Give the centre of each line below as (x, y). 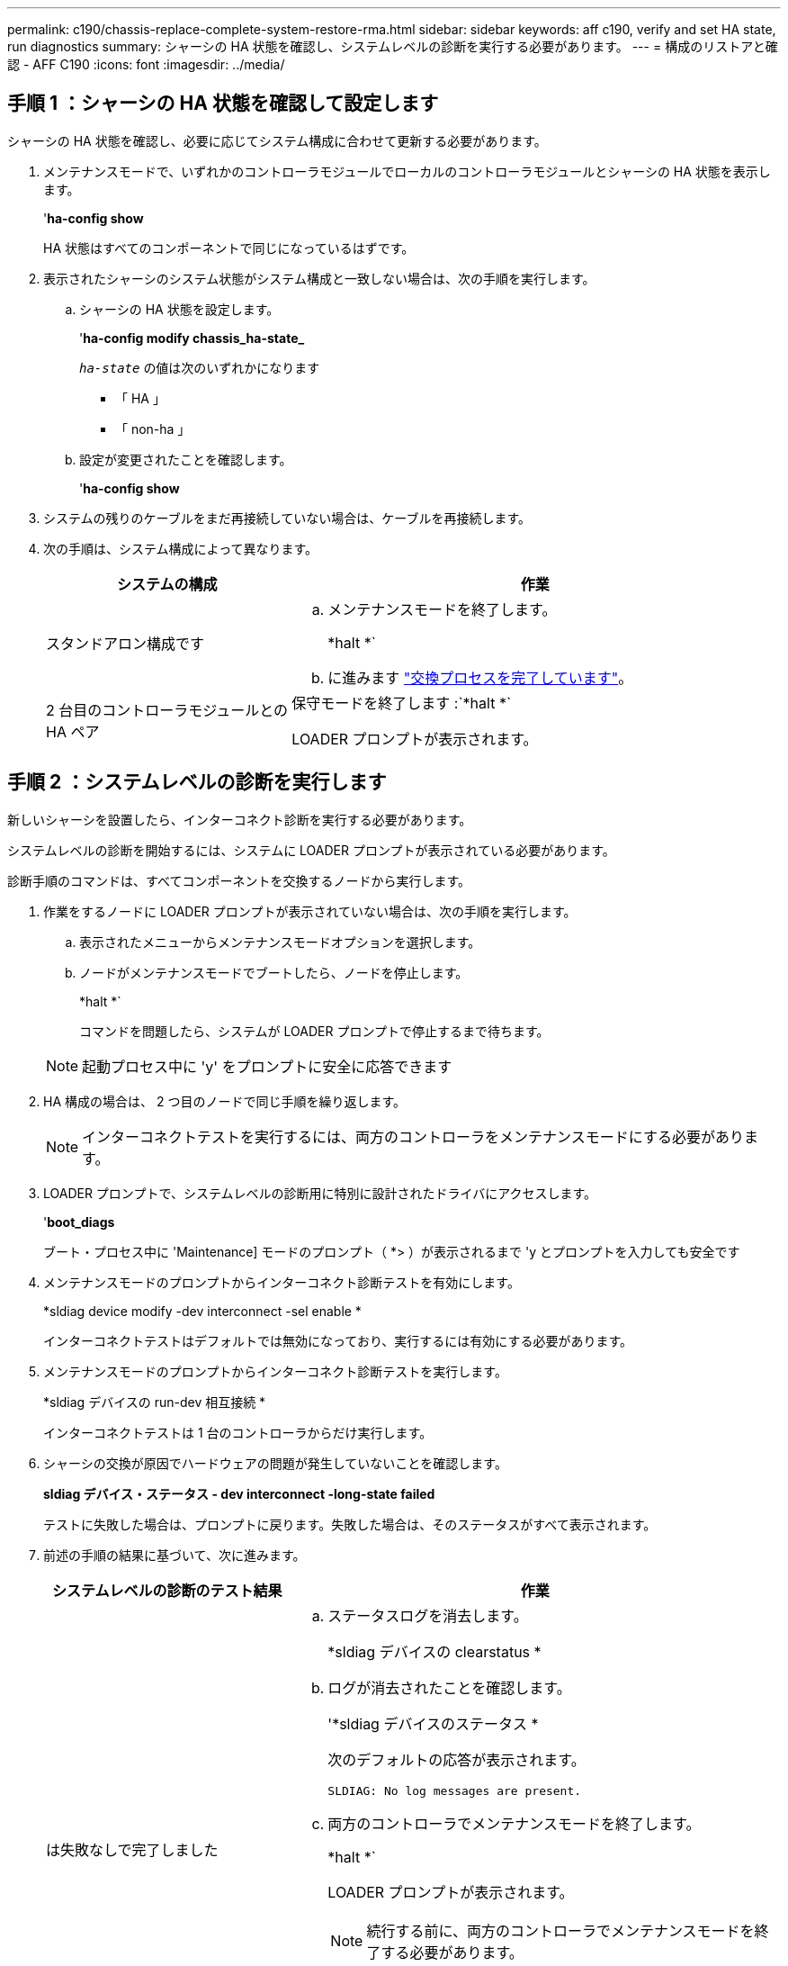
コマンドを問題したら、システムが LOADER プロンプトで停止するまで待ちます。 (314, 1031)
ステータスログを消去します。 (428, 1615)
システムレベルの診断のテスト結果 (167, 1590)
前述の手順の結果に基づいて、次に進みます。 (175, 1555)
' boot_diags (79, 1222)
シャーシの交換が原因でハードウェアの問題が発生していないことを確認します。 (275, 1463)
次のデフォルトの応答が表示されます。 (457, 1759)
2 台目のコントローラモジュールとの (167, 710)
